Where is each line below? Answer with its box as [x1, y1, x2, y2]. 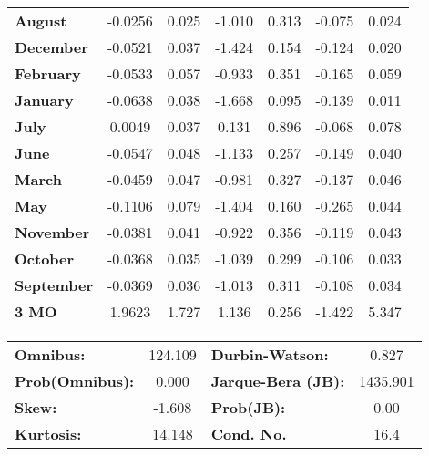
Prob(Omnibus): [15, 370, 135, 391]
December [15, 36, 88, 57]
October [15, 248, 75, 269]
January [15, 89, 74, 110]
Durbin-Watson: [210, 344, 329, 365]
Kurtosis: [15, 423, 82, 444]
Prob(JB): [210, 397, 286, 418]
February [15, 63, 81, 84]
